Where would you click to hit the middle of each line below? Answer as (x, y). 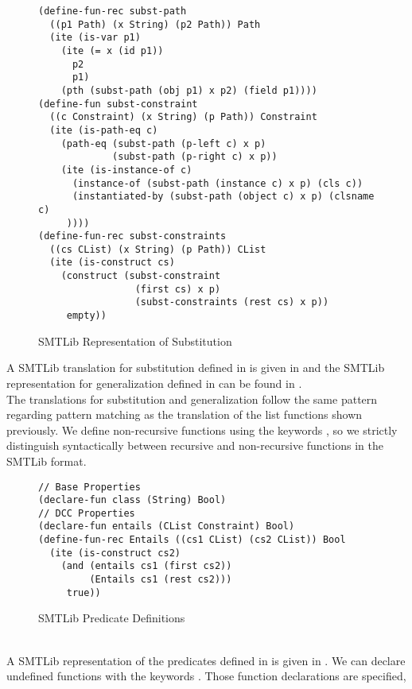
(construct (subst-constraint (141, 276)
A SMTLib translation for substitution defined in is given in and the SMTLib (196, 368)
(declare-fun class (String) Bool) (132, 500)
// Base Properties (89, 487)
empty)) (86, 316)
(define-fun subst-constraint (118, 104)
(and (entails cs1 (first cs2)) (146, 566)
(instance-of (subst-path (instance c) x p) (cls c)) (218, 183)
